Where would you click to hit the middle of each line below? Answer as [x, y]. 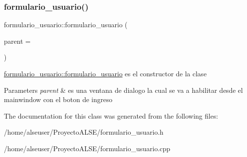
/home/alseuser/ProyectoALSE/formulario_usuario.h [84, 132]
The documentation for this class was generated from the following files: [111, 115]
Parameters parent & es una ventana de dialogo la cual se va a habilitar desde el [123, 90]
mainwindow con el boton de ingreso [58, 99]
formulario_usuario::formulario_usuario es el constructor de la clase [105, 73]
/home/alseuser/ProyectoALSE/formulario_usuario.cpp [87, 148]
